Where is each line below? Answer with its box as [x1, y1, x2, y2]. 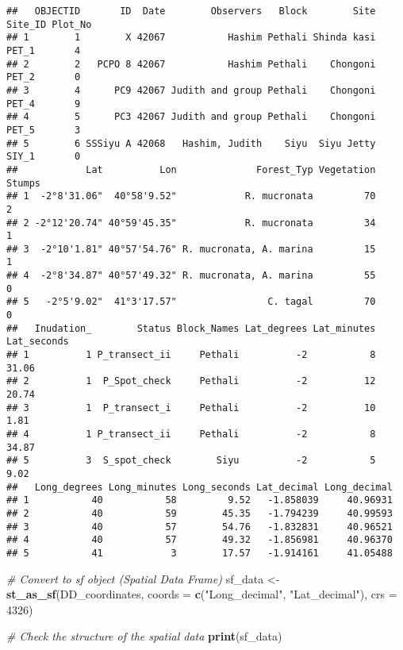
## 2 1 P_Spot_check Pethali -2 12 [6, 375, 376, 387]
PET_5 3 [6, 124, 81, 136]
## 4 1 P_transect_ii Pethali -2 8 [6, 429, 376, 440]
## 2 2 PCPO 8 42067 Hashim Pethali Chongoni [6, 58, 376, 70]
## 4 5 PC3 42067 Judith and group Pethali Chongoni [6, 111, 376, 123]
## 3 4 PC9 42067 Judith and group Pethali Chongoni [6, 84, 376, 96]
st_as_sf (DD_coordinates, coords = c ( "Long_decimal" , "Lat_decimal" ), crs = [6, 586, 397, 602]
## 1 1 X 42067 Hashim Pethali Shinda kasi [6, 32, 376, 44]
